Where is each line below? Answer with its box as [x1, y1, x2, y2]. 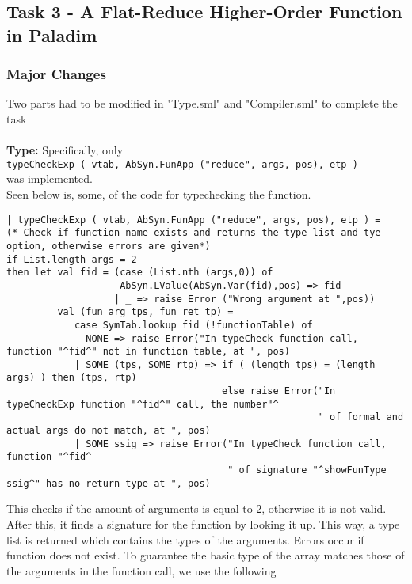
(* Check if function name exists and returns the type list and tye [6, 227, 381, 239]
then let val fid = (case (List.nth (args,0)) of [6, 267, 273, 279]
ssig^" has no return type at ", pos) [6, 477, 211, 489]
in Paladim [6, 22, 97, 47]
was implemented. [6, 170, 93, 187]
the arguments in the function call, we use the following [6, 562, 277, 578]
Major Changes [6, 64, 106, 84]
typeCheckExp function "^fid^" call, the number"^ [6, 398, 279, 410]
